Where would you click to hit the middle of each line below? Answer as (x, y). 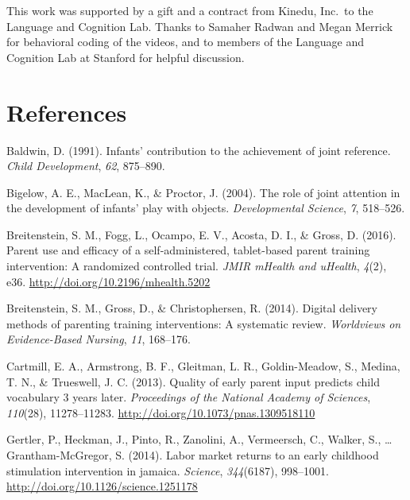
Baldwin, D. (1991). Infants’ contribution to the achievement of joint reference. (199, 150)
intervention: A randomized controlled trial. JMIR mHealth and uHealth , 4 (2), (197, 266)
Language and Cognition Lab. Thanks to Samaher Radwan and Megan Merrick (200, 26)
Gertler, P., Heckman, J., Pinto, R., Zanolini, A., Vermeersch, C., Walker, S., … (199, 439)
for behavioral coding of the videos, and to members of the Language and (186, 42)
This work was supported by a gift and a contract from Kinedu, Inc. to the (190, 10)
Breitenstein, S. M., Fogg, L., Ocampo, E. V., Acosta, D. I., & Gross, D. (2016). (201, 234)
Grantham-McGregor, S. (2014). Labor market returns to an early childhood (193, 455)
